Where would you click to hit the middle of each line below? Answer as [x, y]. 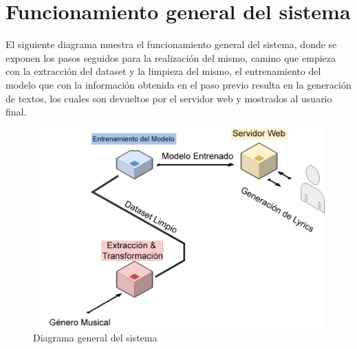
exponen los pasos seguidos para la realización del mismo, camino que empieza [171, 57]
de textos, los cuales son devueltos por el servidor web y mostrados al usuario [169, 98]
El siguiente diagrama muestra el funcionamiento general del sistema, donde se [171, 44]
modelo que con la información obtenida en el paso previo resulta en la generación [178, 84]
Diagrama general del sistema [95, 337]
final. [16, 112]
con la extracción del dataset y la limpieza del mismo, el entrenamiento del [163, 71]
